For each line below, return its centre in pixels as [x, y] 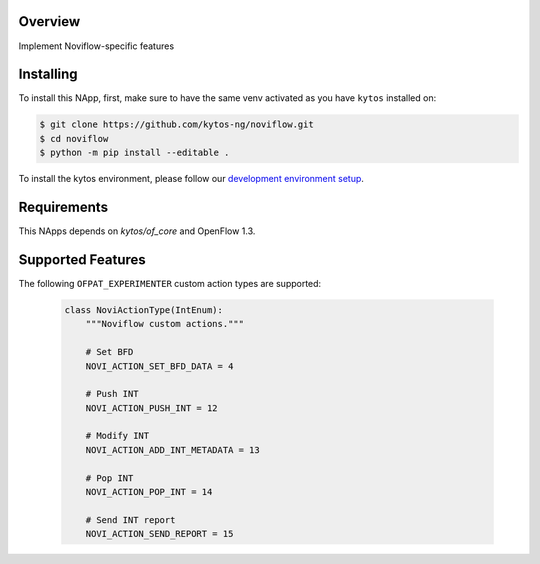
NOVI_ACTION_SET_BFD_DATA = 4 [159, 366]
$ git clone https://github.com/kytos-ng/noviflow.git [176, 124]
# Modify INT [117, 436]
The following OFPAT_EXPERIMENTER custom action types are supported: [170, 283]
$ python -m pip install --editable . [134, 153]
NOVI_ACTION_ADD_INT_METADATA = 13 [172, 449]
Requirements [63, 206]
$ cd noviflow [74, 138]
